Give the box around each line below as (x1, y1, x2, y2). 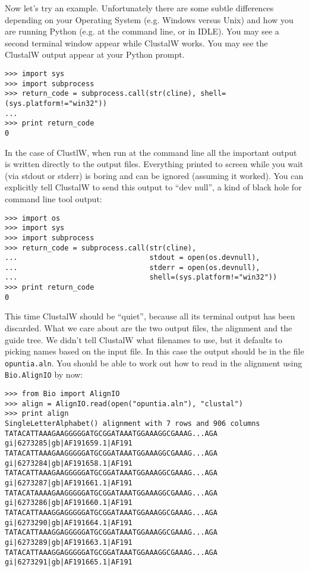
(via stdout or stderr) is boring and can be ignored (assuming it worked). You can (5, 169, 304, 181)
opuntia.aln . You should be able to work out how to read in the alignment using (5, 356, 302, 369)
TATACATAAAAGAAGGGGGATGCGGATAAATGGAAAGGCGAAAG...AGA (5, 488, 217, 497)
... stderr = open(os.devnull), (5, 263, 260, 272)
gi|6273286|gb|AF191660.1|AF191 (5, 498, 133, 507)
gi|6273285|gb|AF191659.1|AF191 (5, 439, 133, 448)
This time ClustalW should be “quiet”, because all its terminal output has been (5, 310, 295, 322)
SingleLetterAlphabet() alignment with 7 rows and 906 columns (5, 419, 260, 428)
